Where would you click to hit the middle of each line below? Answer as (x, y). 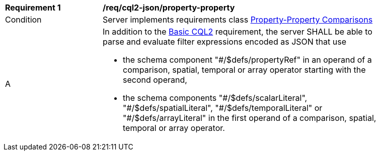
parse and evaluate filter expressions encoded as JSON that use (224, 42)
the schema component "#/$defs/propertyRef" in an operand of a (247, 60)
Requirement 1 (33, 8)
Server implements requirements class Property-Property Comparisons (238, 20)
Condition (23, 20)
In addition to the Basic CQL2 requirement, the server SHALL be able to (238, 32)
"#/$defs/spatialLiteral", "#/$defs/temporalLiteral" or (223, 108)
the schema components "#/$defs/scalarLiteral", (215, 98)
